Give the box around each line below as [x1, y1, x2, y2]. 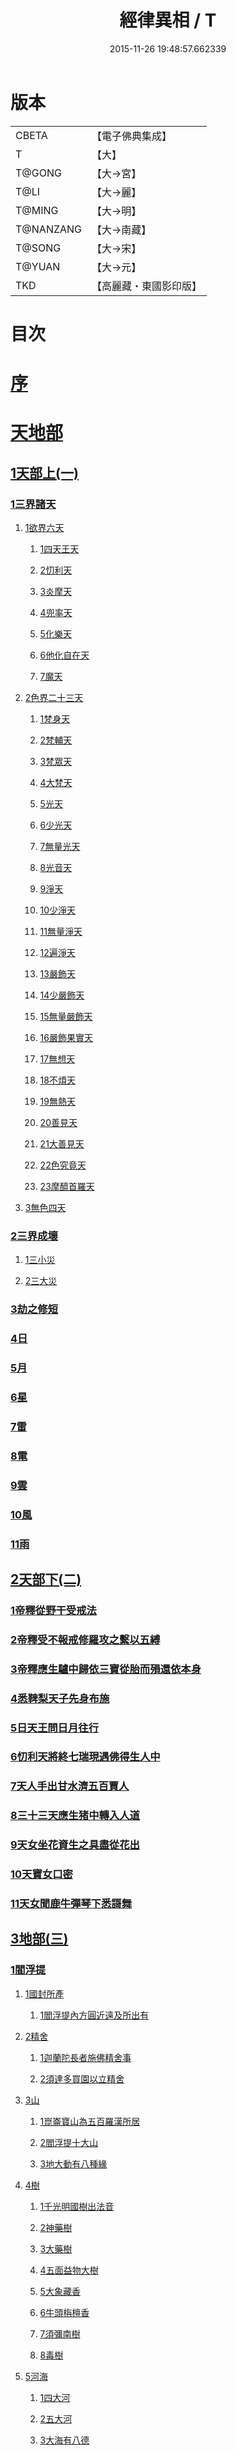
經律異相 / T [119, 9, 217, 32]
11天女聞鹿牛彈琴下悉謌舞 [10, 1897, 133, 1911]
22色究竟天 [39, 1159, 87, 1171]
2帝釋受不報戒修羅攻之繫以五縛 [10, 1632, 161, 1646]
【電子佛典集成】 [91, 129, 173, 143]
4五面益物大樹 [39, 2264, 99, 2276]
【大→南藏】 [91, 222, 152, 236]
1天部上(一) [10, 464, 79, 481]
